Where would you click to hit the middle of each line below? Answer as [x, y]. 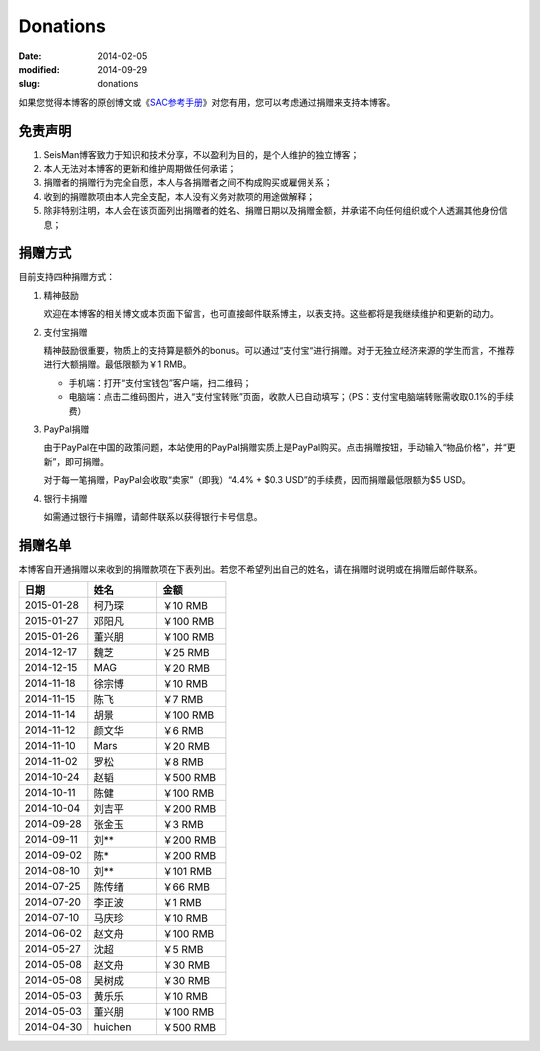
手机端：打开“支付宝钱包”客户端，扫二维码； [160, 382]
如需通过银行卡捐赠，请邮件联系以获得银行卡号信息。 [153, 516]
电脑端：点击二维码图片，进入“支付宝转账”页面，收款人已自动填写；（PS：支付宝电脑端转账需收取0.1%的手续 [291, 397]
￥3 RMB [183, 825]
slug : [29, 84]
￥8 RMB [183, 762]
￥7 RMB [183, 700]
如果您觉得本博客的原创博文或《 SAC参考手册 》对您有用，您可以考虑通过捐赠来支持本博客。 [207, 102]
